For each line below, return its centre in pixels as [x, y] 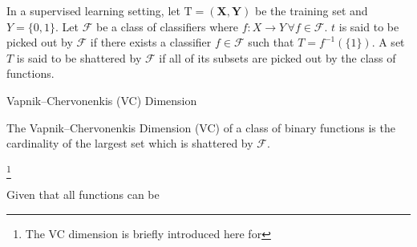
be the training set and [312, 10]
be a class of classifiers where [167, 26]
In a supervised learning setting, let [93, 10]
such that [271, 42]
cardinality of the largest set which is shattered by [130, 143]
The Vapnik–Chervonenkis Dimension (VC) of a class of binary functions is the [201, 127]
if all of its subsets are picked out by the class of [277, 57]
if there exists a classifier [151, 42]
